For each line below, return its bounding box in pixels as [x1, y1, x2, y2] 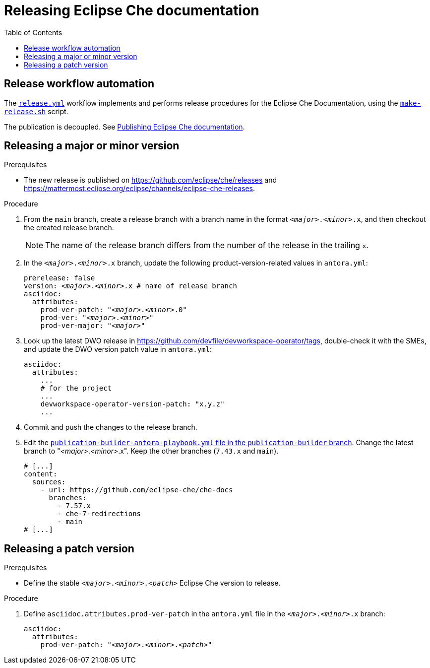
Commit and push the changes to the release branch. [24, 423, 197, 432]
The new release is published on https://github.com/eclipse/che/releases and [24, 176, 277, 185]
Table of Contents [4, 28, 62, 37]
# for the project [40, 384, 112, 393]
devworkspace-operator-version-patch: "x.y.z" [40, 400, 225, 408]
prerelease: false [24, 274, 95, 282]
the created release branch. [24, 223, 114, 232]
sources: [32, 478, 66, 486]
